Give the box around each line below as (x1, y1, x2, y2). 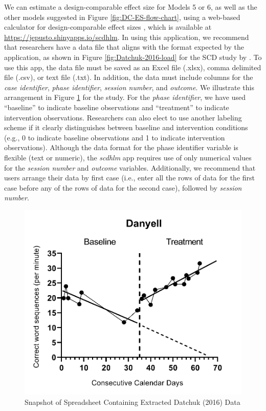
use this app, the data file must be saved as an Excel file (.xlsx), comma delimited (4, 61, 261, 72)
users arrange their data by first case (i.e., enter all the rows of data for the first (4, 172, 255, 183)
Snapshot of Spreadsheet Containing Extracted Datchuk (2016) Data (25, 396, 240, 407)
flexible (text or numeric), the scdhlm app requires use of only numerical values (4, 152, 252, 162)
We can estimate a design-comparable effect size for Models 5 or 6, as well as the (4, 2, 257, 12)
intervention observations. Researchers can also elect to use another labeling (4, 112, 242, 122)
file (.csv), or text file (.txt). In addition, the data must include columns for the (4, 72, 253, 83)
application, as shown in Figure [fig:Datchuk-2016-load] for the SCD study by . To (4, 51, 262, 62)
